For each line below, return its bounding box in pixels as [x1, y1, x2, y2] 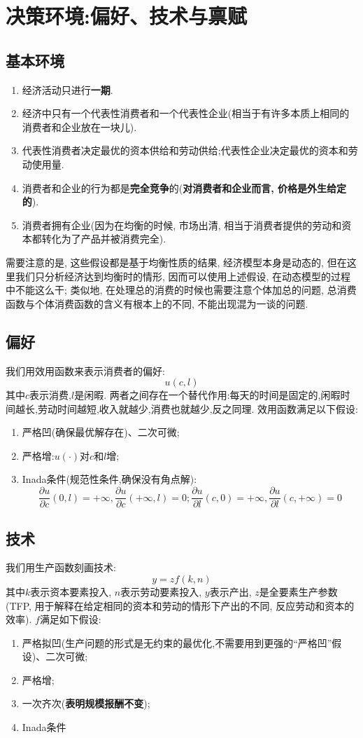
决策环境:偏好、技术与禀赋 [6, 1, 247, 30]
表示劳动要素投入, [120, 584, 202, 599]
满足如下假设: [39, 612, 101, 627]
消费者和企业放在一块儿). [22, 119, 137, 134]
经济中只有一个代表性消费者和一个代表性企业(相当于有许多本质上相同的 [22, 106, 350, 121]
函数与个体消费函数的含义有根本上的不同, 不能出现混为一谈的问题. [6, 296, 308, 310]
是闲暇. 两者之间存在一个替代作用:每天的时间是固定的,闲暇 [74, 388, 341, 402]
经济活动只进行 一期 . [22, 82, 113, 97]
